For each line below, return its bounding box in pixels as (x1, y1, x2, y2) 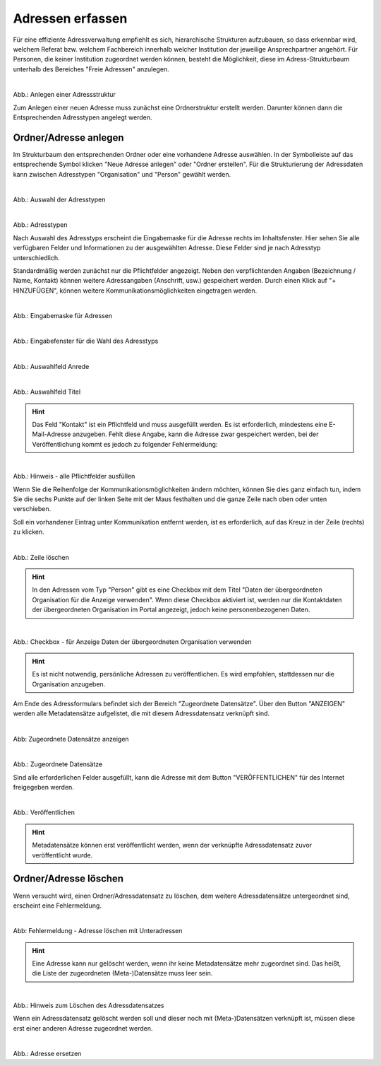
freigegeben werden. (13, 783, 74, 792)
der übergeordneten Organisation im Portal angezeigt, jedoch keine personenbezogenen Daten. (32, 605, 310, 614)
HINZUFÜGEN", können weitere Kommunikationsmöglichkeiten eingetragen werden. (13, 286, 258, 295)
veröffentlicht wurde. (32, 850, 93, 859)
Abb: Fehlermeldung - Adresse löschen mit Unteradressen (13, 927, 183, 935)
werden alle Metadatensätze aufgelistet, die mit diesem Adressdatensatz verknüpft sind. (13, 709, 270, 717)
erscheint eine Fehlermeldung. (13, 901, 102, 910)
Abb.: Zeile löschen (13, 553, 70, 561)
